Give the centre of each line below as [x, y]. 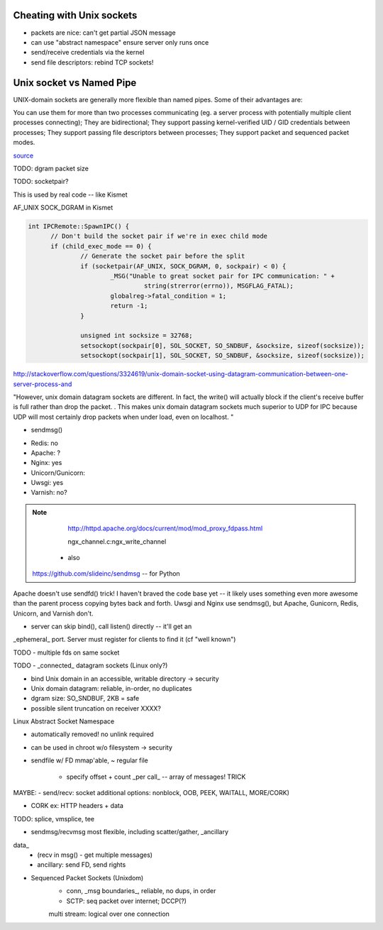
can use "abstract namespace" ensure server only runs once [120, 42]
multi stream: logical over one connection [109, 914]
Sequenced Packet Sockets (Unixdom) [87, 877]
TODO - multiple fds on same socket [66, 652]
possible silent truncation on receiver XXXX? [96, 708]
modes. [24, 143]
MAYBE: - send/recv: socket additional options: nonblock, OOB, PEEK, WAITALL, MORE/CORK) [151, 793]
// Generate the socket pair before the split [163, 256]
